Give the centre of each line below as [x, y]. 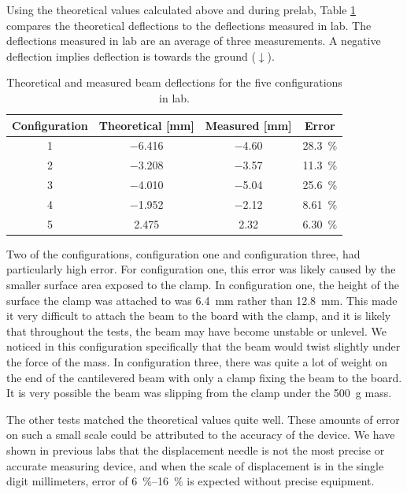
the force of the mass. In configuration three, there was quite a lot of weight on [197, 362]
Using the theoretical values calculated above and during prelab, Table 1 [181, 9]
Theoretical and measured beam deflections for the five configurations [174, 82]
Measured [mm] [248, 125]
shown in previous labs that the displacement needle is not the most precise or [196, 450]
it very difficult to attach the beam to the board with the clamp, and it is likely [199, 316]
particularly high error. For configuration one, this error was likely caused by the [201, 269]
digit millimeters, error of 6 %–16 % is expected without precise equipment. [191, 481]
